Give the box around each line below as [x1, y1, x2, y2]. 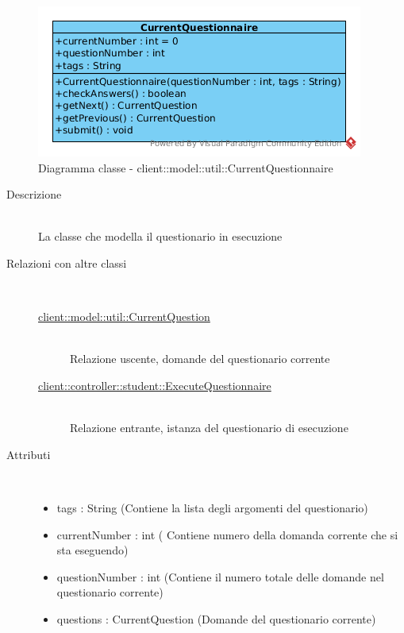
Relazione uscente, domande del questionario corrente [70, 350, 330, 367]
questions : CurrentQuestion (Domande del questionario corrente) [56, 610, 376, 627]
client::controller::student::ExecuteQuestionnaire [38, 376, 271, 393]
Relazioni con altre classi [6, 254, 127, 271]
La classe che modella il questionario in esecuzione [38, 228, 283, 245]
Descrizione [6, 186, 62, 203]
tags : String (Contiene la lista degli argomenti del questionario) [56, 499, 368, 515]
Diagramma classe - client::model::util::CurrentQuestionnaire [38, 159, 333, 176]
